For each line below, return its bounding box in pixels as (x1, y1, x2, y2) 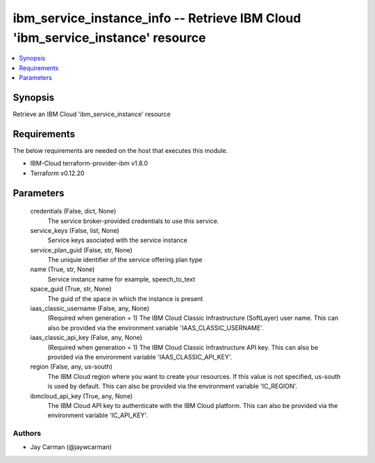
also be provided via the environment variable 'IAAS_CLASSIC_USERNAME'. (47, 323, 264, 332)
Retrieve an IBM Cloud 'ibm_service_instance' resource (12, 110, 171, 118)
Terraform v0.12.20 (30, 169, 85, 177)
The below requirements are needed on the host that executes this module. (12, 146, 228, 154)
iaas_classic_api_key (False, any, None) (30, 334, 142, 342)
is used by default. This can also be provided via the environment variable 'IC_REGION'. (47, 382, 298, 391)
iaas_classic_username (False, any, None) (30, 304, 149, 313)
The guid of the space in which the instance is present (47, 294, 203, 302)
